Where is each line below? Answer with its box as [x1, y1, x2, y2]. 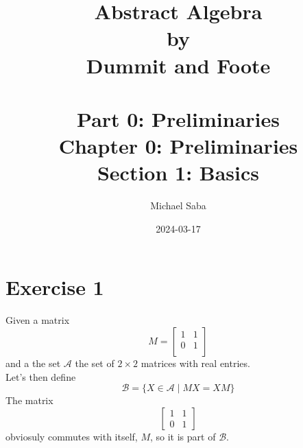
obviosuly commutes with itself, [5, 429, 138, 443]
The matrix [5, 393, 53, 408]
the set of [75, 355, 114, 370]
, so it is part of [149, 429, 216, 443]
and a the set [5, 355, 61, 370]
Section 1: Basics [97, 158, 260, 187]
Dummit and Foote [86, 51, 271, 79]
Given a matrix [5, 313, 70, 327]
